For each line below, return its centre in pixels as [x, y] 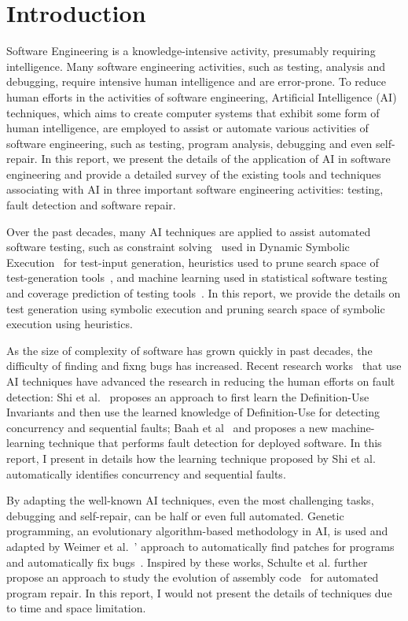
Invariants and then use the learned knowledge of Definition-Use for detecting [193, 412]
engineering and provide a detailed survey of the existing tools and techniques [194, 174]
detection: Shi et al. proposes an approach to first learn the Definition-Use [188, 396]
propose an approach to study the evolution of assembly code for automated [193, 577]
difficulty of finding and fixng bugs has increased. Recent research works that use [204, 366]
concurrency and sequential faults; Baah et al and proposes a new [167, 427]
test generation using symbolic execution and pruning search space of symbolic [196, 308]
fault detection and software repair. [91, 205]
